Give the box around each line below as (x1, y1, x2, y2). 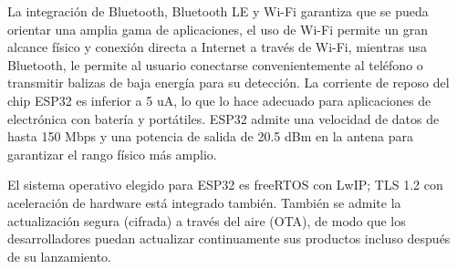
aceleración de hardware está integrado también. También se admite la (7, 192, 401, 212)
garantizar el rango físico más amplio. (7, 144, 217, 163)
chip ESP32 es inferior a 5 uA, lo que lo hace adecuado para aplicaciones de (7, 90, 431, 109)
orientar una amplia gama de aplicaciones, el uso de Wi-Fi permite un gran (7, 19, 428, 38)
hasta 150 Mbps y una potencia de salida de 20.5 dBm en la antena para (7, 127, 413, 146)
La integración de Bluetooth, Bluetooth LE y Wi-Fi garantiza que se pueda (7, 2, 429, 20)
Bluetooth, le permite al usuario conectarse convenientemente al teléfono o (7, 55, 423, 74)
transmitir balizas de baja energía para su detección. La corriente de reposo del (7, 73, 450, 92)
